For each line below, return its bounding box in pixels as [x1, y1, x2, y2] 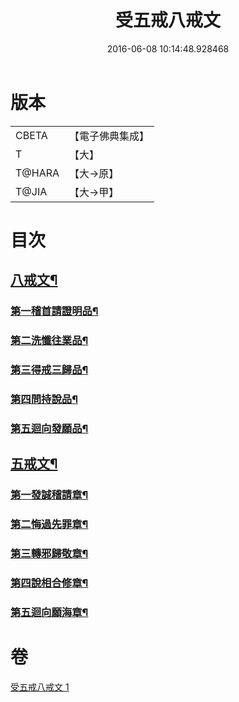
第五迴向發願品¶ [10, 421, 89, 435]
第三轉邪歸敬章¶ [10, 547, 89, 561]
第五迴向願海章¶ [10, 605, 89, 619]
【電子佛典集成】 [69, 129, 150, 143]
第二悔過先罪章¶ [10, 517, 89, 531]
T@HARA [15, 166, 60, 180]
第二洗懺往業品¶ [10, 334, 89, 348]
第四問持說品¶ [10, 392, 78, 406]
